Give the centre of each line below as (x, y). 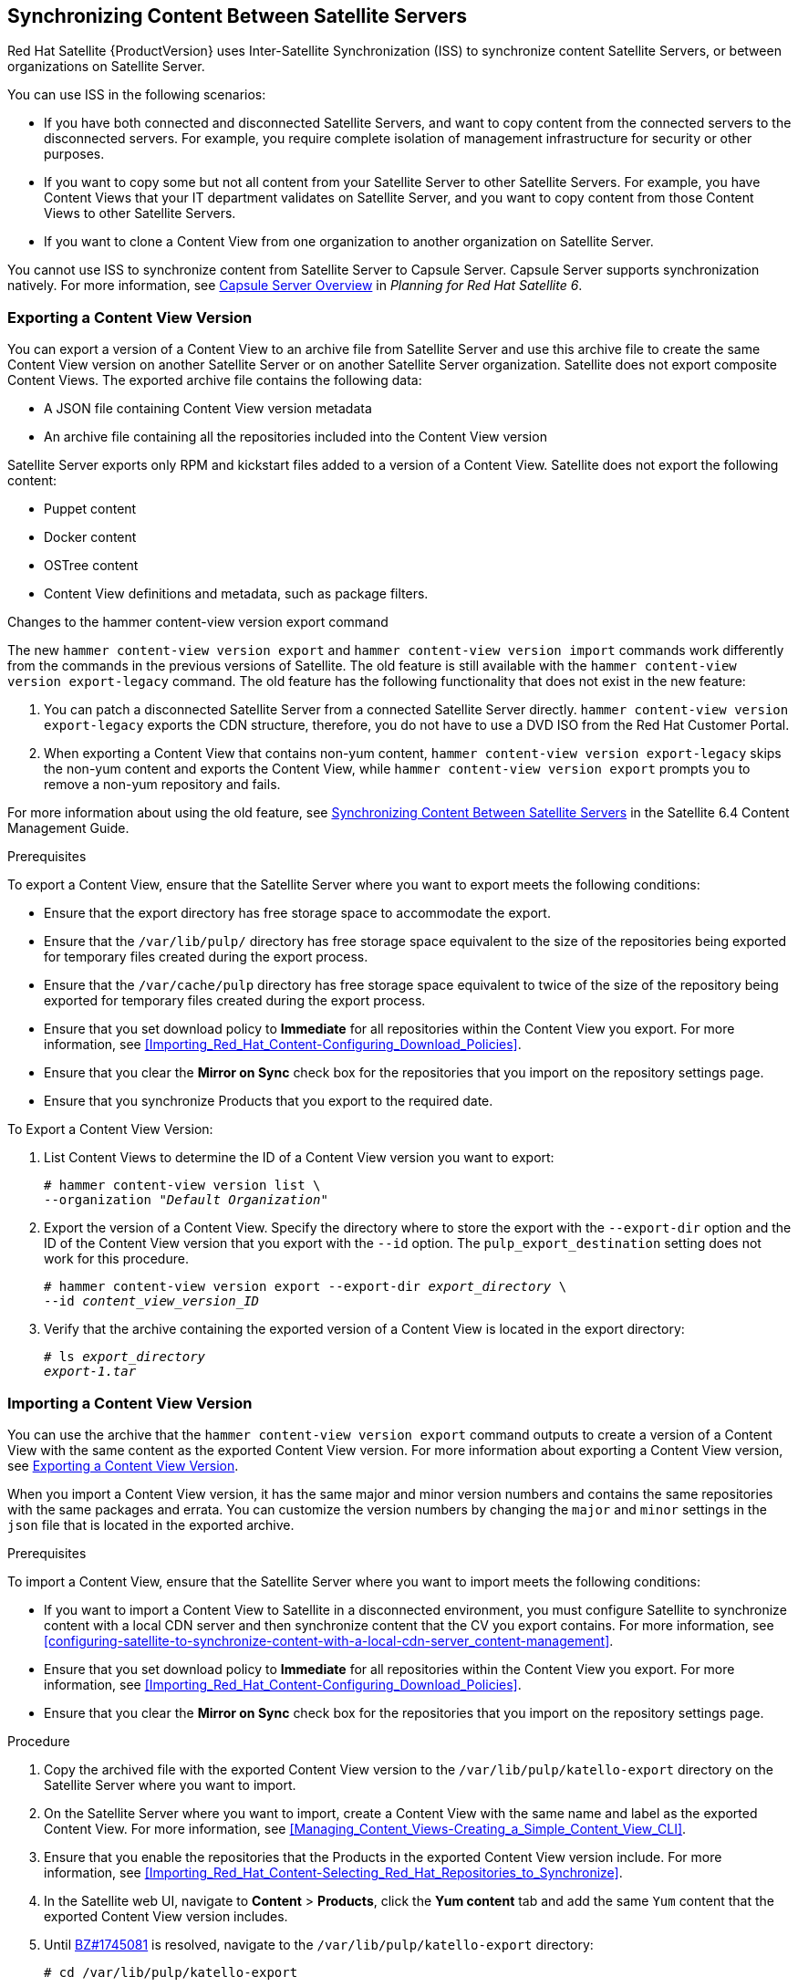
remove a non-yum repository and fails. (162, 785)
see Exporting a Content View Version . (123, 1465)
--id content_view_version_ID (152, 1301)
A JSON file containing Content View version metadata (208, 409)
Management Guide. (68, 828)
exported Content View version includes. (166, 1916)
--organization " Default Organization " (186, 1200)
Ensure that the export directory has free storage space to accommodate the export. (297, 913)
